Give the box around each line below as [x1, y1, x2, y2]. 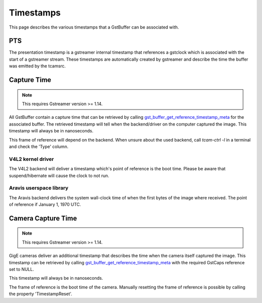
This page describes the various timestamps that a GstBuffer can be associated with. [9, 24, 179, 30]
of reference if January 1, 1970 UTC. [9, 202, 81, 207]
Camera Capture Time [9, 214, 77, 223]
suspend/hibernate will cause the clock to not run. [9, 173, 109, 178]
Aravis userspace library [9, 185, 69, 191]
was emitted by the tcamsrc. [9, 63, 66, 69]
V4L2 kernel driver [9, 156, 54, 162]
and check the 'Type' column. [9, 144, 69, 149]
